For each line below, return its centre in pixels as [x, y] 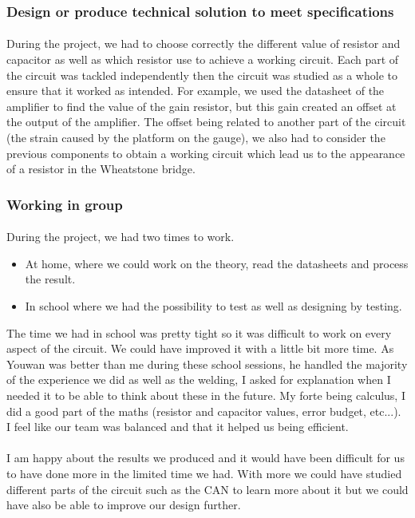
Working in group [65, 204]
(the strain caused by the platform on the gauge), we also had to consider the [196, 137]
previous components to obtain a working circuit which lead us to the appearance [206, 153]
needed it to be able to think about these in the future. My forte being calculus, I [206, 395]
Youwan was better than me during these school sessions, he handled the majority [207, 364]
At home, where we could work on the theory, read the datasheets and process [217, 263]
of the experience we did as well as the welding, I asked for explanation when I [199, 380]
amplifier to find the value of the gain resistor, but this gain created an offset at [202, 106]
